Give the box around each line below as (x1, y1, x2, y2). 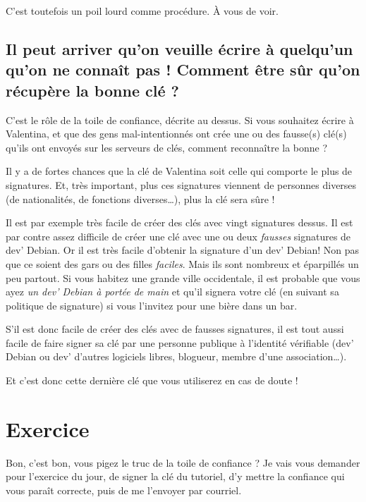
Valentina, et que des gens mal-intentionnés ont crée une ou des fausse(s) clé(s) (6, 126, 347, 141)
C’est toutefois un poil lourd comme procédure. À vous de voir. (6, 4, 279, 18)
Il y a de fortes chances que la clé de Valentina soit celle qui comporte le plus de (6, 164, 353, 178)
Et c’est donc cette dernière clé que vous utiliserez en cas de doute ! (6, 373, 298, 388)
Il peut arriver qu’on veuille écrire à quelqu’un (6, 37, 353, 59)
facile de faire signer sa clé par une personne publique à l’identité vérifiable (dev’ (6, 335, 354, 350)
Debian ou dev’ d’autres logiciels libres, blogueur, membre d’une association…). (6, 349, 347, 364)
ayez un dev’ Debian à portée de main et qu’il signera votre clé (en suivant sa (6, 284, 339, 299)
